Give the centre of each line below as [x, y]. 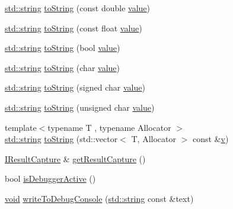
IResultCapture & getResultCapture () [75, 158]
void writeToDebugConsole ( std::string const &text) [99, 198]
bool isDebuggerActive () [50, 179]
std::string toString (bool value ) [63, 48]
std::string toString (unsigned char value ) [80, 107]
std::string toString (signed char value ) [75, 87]
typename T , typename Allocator [109, 127]
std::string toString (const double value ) [77, 8]
